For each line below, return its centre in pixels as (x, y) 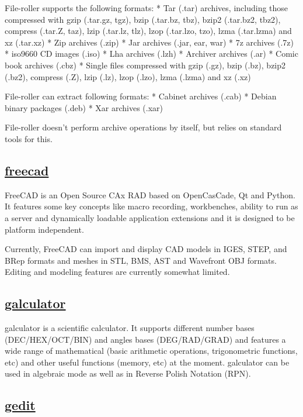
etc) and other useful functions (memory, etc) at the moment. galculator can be (147, 362)
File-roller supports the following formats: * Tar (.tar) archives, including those (147, 8)
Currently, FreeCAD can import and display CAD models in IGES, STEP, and (146, 249)
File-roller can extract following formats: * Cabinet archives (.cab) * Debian (141, 96)
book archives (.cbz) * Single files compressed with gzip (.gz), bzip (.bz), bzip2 (145, 65)
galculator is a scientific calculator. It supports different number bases (130, 328)
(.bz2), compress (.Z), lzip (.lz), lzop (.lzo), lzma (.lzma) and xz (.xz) (128, 76)
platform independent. (44, 229)
